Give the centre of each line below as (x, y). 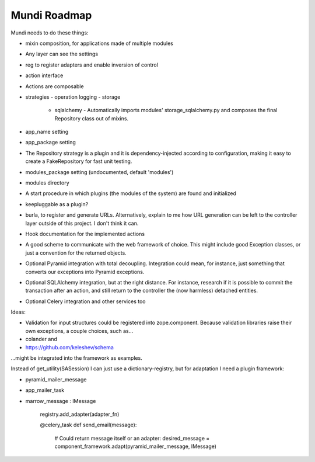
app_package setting (50, 143)
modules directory (47, 183)
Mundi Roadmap (51, 15)
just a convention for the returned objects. (76, 253)
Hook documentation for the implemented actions (85, 234)
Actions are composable (55, 86)
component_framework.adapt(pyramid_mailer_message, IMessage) (136, 446)
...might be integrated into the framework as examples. (76, 358)
